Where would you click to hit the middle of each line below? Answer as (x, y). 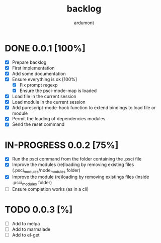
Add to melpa (26, 224)
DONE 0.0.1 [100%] (45, 48)
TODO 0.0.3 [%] (39, 210)
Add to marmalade (31, 229)
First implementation (33, 68)
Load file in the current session (44, 97)
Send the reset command (38, 124)
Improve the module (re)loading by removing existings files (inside (80, 177)
